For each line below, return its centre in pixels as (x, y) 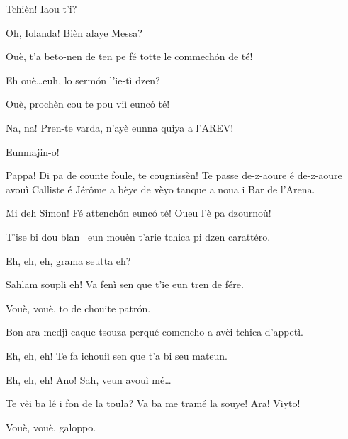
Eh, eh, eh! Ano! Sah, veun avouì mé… (89, 379)
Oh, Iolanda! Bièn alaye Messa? (74, 32)
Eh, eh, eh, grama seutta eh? (68, 260)
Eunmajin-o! (33, 151)
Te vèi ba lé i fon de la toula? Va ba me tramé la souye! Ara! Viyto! (153, 403)
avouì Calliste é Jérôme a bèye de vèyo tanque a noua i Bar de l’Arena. (161, 189)
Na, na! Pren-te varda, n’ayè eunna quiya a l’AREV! (120, 127)
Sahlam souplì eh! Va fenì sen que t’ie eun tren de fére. (125, 284)
